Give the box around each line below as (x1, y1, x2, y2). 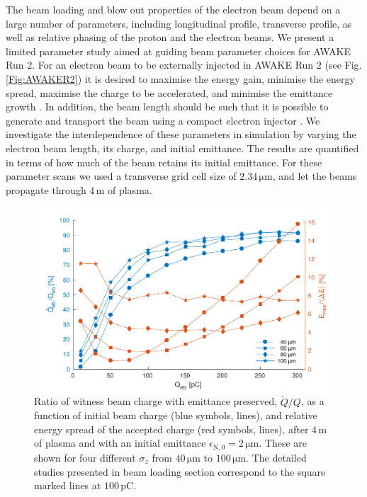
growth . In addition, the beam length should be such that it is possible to (6, 99, 329, 114)
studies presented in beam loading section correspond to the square (34, 464, 326, 479)
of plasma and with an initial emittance (34, 435, 206, 450)
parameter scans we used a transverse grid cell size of (6, 168, 237, 183)
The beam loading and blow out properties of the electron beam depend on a (6, 2, 341, 16)
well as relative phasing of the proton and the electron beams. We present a (6, 30, 334, 45)
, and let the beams (272, 168, 357, 183)
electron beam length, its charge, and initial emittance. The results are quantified (6, 140, 359, 155)
